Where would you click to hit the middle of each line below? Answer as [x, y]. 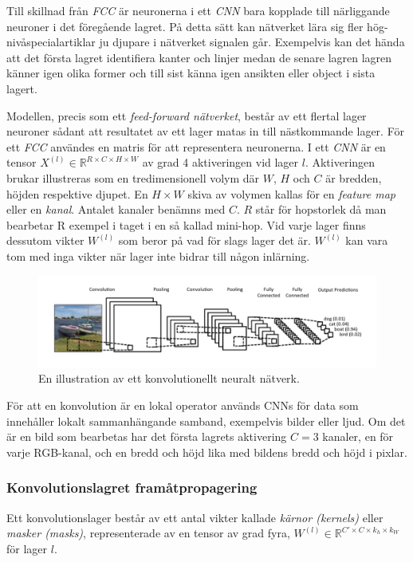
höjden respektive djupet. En [77, 193]
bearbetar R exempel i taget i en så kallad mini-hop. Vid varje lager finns [186, 224]
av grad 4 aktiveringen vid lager [220, 162]
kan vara [367, 240]
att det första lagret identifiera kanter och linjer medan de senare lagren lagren [199, 57]
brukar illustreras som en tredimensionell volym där [133, 177]
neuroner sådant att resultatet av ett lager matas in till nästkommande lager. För [205, 131]
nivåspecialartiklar [51, 42]
